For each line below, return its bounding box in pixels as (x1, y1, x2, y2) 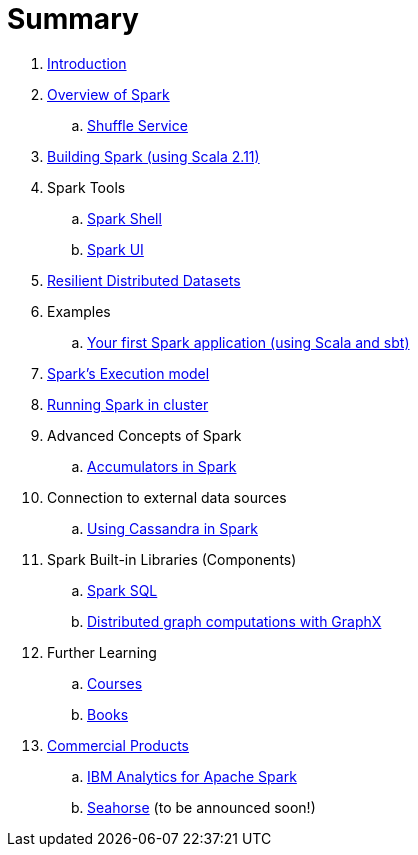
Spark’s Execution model (47, 364, 210, 382)
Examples (47, 302, 111, 320)
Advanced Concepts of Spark (47, 426, 242, 444)
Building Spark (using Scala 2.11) (47, 147, 260, 165)
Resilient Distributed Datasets (47, 271, 241, 289)
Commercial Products (47, 736, 189, 754)
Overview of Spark (47, 85, 170, 103)
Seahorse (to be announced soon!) (87, 798, 316, 816)
